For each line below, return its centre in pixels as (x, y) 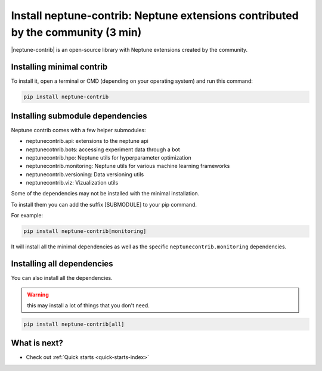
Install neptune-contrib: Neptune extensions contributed (155, 15)
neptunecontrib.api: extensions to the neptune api (87, 141)
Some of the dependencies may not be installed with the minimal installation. (105, 194)
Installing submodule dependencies (79, 116)
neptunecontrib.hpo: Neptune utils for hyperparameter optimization (109, 157)
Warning (38, 294)
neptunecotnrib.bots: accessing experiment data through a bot (103, 149)
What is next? (37, 343)
